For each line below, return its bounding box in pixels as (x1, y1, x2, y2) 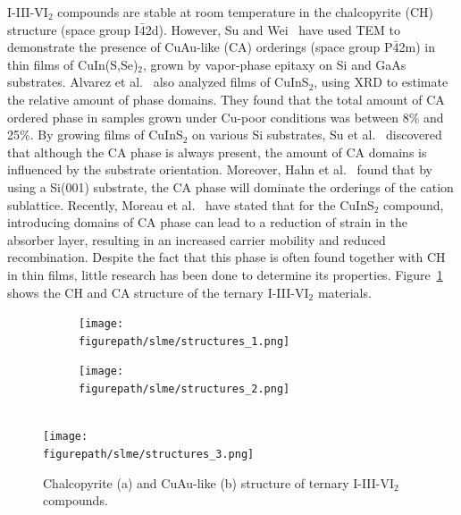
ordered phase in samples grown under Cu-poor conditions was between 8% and (7, 107, 444, 126)
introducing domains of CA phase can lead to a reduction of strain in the (7, 213, 407, 232)
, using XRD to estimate (314, 72, 448, 91)
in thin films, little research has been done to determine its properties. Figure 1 (7, 265, 443, 283)
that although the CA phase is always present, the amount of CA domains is (7, 142, 427, 161)
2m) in (398, 38, 436, 56)
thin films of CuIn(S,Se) (7, 55, 138, 73)
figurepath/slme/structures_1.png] (79, 334, 290, 348)
